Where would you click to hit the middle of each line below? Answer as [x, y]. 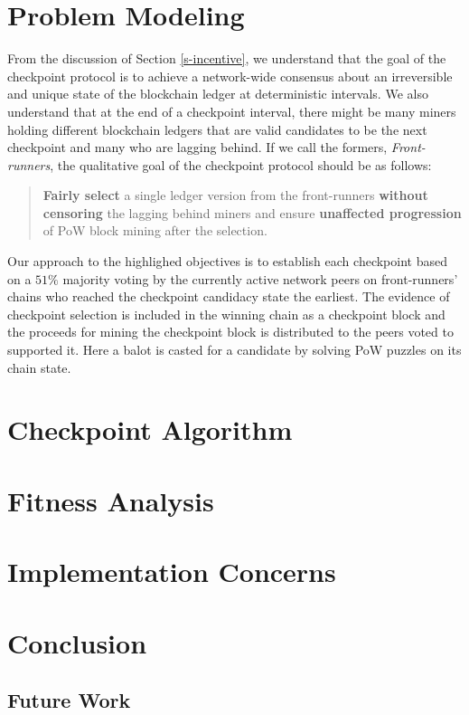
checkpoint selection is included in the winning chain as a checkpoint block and [226, 314]
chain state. [39, 367]
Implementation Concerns [172, 572]
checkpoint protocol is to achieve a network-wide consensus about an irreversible [230, 76]
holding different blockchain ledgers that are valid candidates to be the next [217, 129]
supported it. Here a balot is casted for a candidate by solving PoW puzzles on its [234, 350]
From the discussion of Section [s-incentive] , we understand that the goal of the [227, 58]
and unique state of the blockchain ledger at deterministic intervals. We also [218, 94]
